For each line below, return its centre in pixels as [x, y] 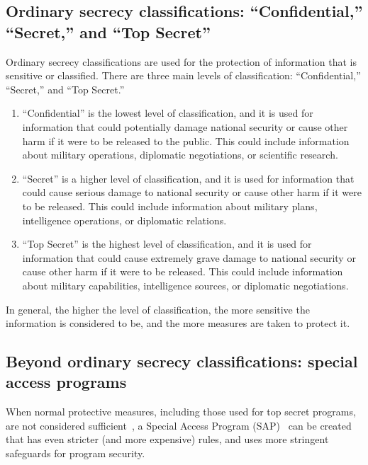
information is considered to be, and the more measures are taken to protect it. [178, 323]
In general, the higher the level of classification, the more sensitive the [158, 309]
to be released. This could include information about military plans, [170, 206]
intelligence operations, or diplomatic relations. [124, 220]
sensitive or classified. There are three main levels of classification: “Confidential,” [183, 75]
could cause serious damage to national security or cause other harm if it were [192, 192]
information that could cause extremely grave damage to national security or [189, 257]
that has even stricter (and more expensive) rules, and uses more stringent [167, 439]
